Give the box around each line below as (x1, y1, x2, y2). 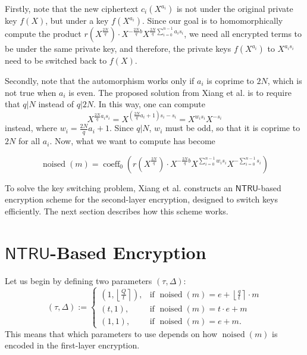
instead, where (5, 122, 58, 134)
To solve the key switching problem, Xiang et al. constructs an (5, 181, 233, 194)
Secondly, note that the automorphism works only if (5, 74, 195, 87)
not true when (5, 86, 57, 98)
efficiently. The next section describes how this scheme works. (5, 204, 228, 217)
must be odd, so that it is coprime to (165, 122, 300, 134)
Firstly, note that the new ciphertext (5, 2, 139, 14)
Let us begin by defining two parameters (5, 274, 152, 287)
